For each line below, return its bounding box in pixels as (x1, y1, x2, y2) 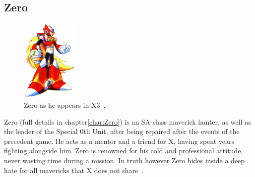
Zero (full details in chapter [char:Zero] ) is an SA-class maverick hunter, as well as (4, 116, 251, 127)
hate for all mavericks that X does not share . (4, 165, 144, 175)
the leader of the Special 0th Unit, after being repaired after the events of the (4, 126, 240, 136)
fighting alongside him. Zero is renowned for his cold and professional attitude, (4, 145, 243, 156)
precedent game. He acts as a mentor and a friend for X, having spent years (4, 135, 235, 146)
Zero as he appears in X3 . (24, 99, 106, 110)
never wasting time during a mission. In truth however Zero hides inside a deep (4, 155, 245, 165)
